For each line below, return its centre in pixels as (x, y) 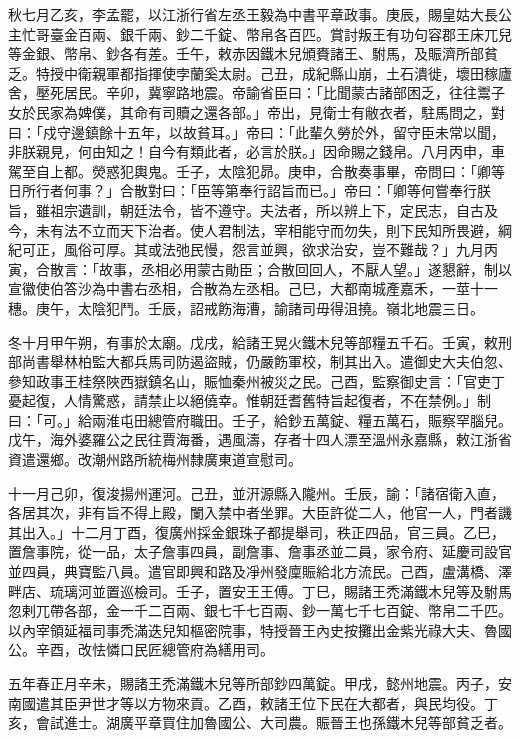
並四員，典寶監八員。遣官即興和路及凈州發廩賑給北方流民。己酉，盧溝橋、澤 (260, 571)
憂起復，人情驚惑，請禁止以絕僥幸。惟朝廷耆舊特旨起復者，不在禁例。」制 (249, 400)
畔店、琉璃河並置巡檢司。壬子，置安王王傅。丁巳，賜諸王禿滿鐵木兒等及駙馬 (260, 590)
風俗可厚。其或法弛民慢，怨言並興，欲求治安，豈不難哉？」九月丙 (280, 249)
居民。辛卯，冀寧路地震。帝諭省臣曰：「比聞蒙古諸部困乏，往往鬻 (277, 92)
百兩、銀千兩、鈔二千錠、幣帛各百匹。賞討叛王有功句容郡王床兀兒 (294, 33)
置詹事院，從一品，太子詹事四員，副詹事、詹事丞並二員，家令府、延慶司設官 (260, 551)
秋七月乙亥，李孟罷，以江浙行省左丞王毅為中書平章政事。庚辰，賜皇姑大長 (253, 14)
